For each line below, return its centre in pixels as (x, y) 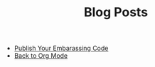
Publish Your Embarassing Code (61, 48)
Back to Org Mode (41, 56)
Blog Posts (116, 12)
